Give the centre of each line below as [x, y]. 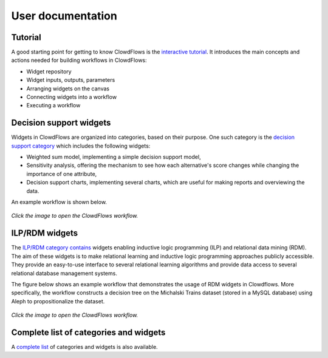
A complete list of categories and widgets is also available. [84, 346]
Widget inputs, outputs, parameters [71, 80]
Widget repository [49, 71]
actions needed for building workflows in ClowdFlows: [79, 60]
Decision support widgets [61, 123]
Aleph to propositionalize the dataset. [58, 301]
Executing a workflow [53, 106]
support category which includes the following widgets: [81, 146]
